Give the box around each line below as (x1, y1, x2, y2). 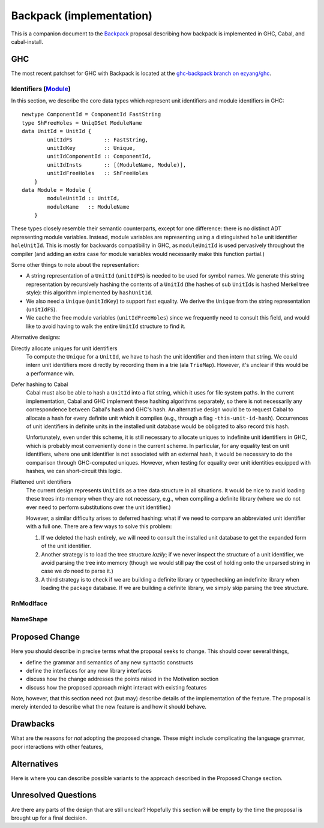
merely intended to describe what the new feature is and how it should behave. (11, 703, 207, 710)
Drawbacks (11, 719, 55, 729)
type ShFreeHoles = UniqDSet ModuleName (22, 119, 142, 126)
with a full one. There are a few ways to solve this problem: (26, 523, 172, 530)
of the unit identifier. (41, 543, 91, 550)
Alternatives (11, 758, 59, 769)
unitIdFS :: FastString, (47, 136, 149, 143)
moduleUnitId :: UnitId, (47, 195, 120, 202)
